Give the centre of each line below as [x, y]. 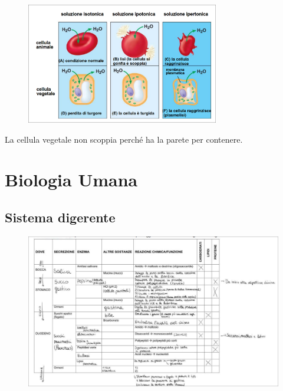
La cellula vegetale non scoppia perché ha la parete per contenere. [124, 139]
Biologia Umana [71, 180]
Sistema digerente [60, 217]
